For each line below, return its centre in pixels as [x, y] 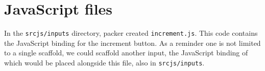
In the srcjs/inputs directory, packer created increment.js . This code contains [131, 33]
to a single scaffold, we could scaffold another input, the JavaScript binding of [126, 53]
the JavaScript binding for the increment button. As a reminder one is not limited [132, 43]
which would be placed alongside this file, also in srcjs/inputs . [104, 62]
